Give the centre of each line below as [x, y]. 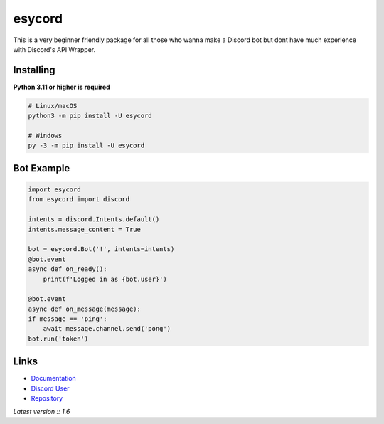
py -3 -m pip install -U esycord [86, 145]
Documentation [53, 378]
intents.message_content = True [85, 229]
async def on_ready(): [68, 269]
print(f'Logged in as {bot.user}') [105, 279]
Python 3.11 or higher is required [62, 87]
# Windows [45, 136]
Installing [34, 70]
